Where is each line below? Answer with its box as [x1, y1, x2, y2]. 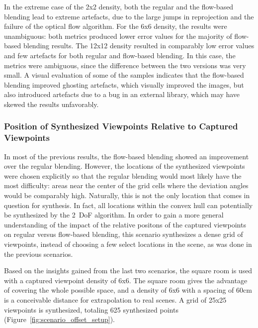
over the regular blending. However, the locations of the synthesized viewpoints [4, 161, 245, 171]
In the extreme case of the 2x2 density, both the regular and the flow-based [4, 1, 234, 11]
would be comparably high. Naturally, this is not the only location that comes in [4, 190, 250, 201]
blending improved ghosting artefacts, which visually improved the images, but [4, 79, 244, 90]
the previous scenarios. [4, 248, 73, 259]
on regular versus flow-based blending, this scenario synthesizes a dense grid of [4, 229, 243, 239]
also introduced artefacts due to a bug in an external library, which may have [4, 89, 240, 100]
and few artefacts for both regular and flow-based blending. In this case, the [4, 50, 236, 60]
